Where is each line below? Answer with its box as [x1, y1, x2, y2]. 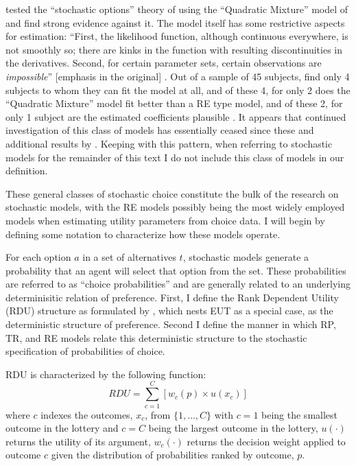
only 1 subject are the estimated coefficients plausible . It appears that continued [5, 109, 346, 124]
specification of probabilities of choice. [5, 344, 165, 358]
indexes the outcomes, [40, 407, 133, 421]
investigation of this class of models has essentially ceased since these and [5, 123, 314, 137]
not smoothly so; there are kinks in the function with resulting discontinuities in [5, 42, 343, 56]
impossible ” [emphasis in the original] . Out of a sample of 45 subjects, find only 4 [5, 69, 350, 83]
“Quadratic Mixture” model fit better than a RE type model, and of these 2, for [5, 96, 343, 110]
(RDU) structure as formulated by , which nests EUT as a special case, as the [5, 303, 333, 318]
